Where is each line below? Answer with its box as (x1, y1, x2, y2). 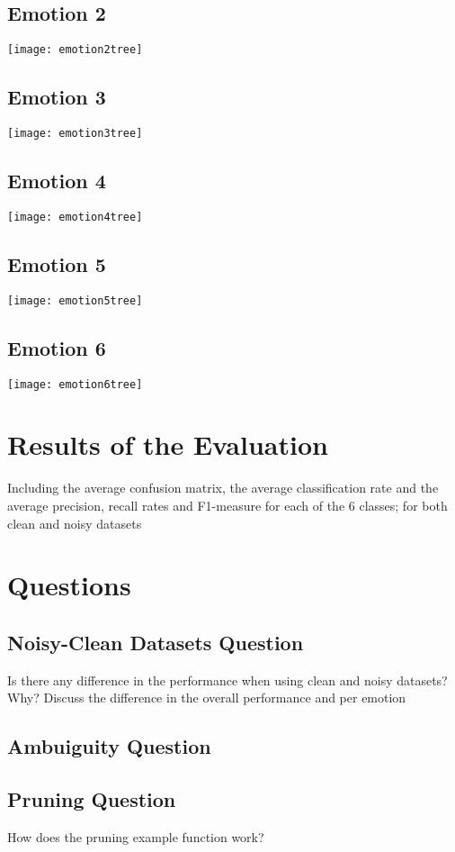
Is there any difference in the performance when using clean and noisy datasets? (7, 670, 448, 689)
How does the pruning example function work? (7, 827, 264, 846)
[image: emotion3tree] (7, 127, 143, 140)
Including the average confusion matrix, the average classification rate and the (7, 478, 439, 497)
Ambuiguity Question (7, 732, 211, 760)
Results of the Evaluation (7, 426, 328, 463)
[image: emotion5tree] (7, 294, 143, 307)
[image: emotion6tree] (7, 377, 143, 391)
